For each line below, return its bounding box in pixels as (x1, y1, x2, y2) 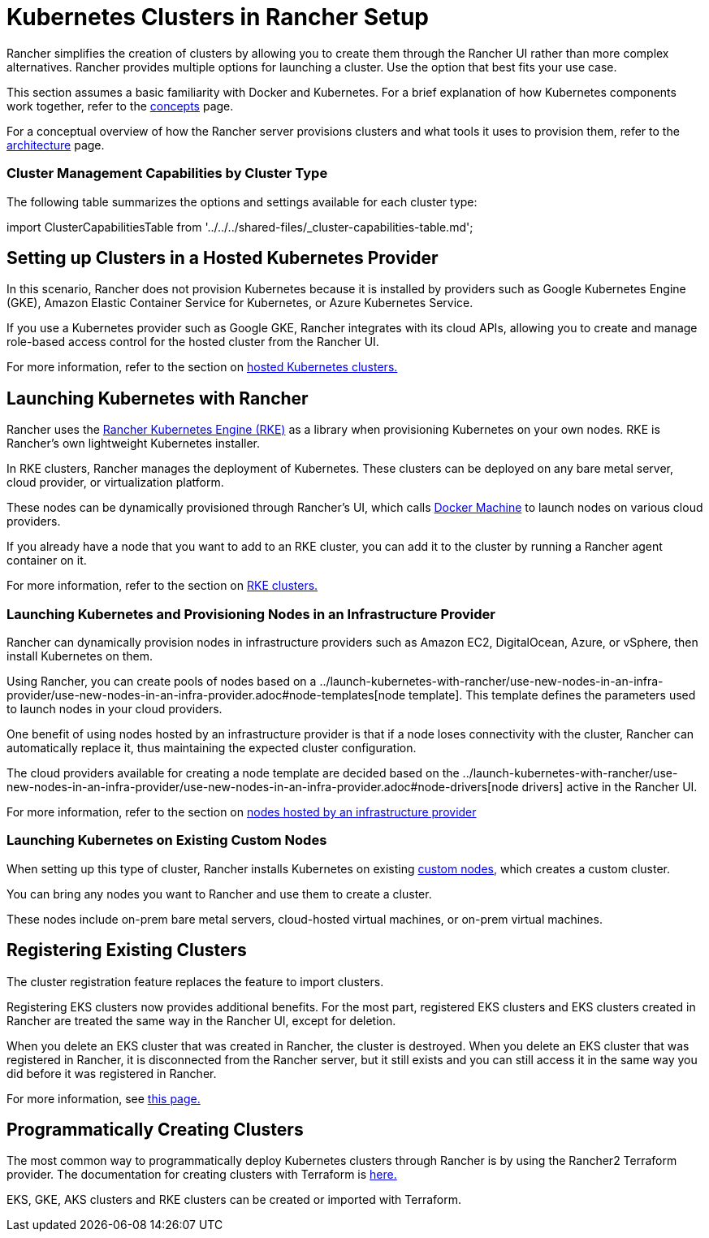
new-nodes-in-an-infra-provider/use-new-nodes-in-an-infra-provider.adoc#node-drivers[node (6, 779, 519, 794)
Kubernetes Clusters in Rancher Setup (6, 3, 429, 31)
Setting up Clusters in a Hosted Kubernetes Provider (6, 247, 439, 268)
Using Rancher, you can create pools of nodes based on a (6, 673, 317, 688)
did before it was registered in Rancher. (6, 1066, 217, 1080)
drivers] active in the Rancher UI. (521, 779, 698, 794)
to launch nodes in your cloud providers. (6, 701, 223, 716)
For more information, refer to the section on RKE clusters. (6, 578, 318, 593)
